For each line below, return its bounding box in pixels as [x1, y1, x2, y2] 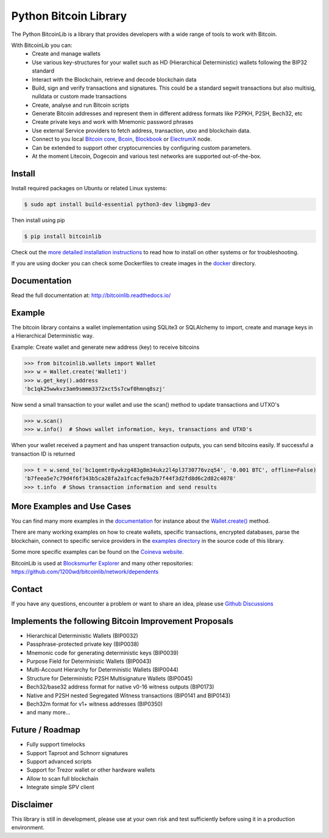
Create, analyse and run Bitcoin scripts [32, 101, 129, 109]
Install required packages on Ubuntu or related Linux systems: [11, 184, 168, 192]
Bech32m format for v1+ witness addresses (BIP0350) [26, 700, 163, 707]
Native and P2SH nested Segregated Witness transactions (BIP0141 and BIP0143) [26, 692, 231, 699]
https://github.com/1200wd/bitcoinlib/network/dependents [11, 568, 159, 575]
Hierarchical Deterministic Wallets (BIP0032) [26, 632, 138, 639]
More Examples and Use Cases [11, 501, 132, 512]
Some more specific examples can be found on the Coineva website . [11, 548, 184, 556]
